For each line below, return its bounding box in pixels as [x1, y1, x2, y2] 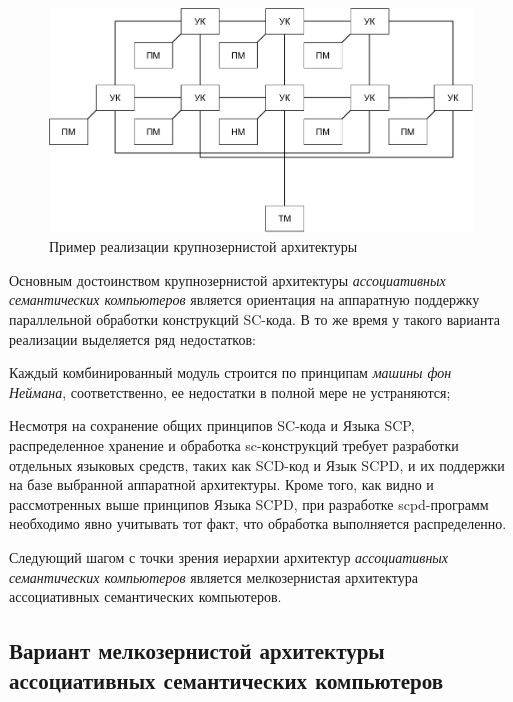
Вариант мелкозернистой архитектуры [9, 635, 385, 666]
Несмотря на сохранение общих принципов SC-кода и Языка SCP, [9, 415, 415, 436]
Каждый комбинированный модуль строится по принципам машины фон [9, 362, 452, 383]
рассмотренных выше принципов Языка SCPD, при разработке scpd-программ [9, 493, 489, 514]
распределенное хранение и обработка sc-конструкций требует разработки [9, 434, 459, 455]
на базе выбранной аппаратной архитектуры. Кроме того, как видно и [9, 474, 434, 495]
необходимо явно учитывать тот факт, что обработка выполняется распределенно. [9, 513, 507, 534]
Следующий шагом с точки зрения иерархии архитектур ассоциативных [9, 546, 449, 567]
